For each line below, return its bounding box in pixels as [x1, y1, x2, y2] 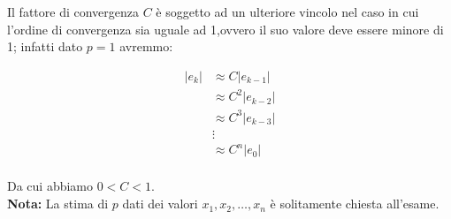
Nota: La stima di [7, 194, 109, 213]
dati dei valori [122, 194, 198, 213]
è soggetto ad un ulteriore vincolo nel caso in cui [156, 3, 419, 20]
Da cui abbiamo [7, 177, 94, 195]
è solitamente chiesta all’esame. [270, 194, 440, 213]
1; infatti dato [7, 37, 83, 56]
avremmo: [119, 37, 173, 56]
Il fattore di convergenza [7, 3, 140, 20]
